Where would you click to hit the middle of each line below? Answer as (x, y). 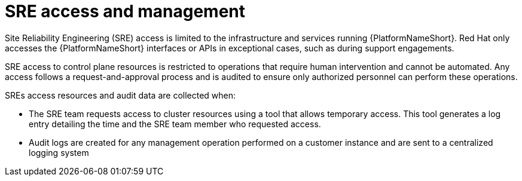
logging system (59, 152)
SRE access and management (125, 11)
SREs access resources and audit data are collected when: (120, 95)
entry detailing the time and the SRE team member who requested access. (175, 124)
